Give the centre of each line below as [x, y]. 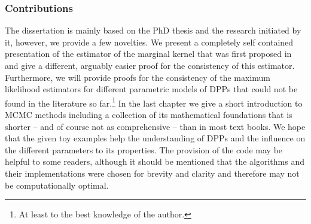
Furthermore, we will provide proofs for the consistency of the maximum [138, 77]
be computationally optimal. [57, 185]
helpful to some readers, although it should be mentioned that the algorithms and [155, 161]
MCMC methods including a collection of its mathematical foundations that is [149, 115]
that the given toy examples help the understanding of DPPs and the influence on [155, 138]
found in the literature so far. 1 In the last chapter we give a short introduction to [154, 102]
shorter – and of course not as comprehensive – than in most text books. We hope [155, 126]
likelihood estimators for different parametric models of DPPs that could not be [151, 89]
